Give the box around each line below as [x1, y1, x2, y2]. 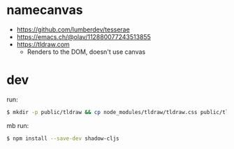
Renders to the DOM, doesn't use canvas [27, 48, 146, 56]
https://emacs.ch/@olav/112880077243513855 [16, 32, 152, 41]
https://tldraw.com [16, 40, 71, 48]
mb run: [6, 121, 29, 129]
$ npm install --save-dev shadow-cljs [6, 135, 119, 142]
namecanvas [6, 2, 83, 18]
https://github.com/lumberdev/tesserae [16, 25, 130, 34]
